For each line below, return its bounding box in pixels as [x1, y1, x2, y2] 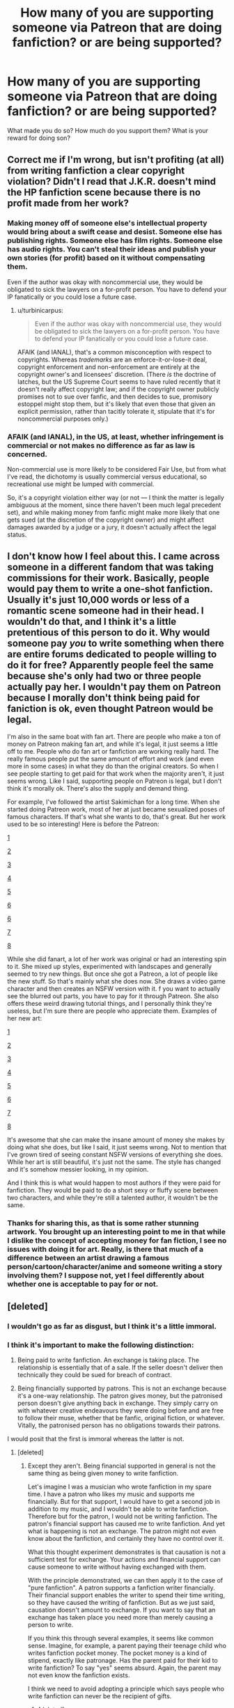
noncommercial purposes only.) [17, 414, 109, 423]
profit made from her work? [7, 197, 129, 210]
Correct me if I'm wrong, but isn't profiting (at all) [7, 154, 225, 166]
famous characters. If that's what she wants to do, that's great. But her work [7, 812, 226, 821]
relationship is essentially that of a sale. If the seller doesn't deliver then [17, 1363, 224, 1372]
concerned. [7, 449, 47, 459]
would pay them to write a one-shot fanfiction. [7, 583, 213, 595]
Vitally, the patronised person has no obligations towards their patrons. [17, 1421, 221, 1429]
